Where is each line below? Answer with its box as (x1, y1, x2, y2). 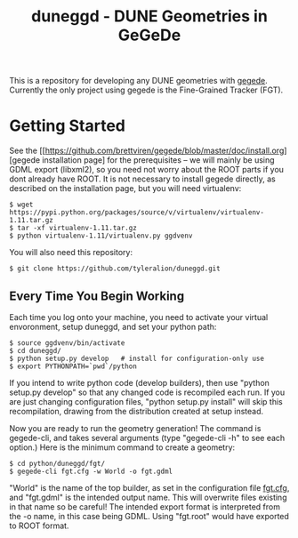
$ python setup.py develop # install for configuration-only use (9, 354, 265, 363)
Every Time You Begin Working (9, 288, 185, 303)
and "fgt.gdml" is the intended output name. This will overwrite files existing (9, 492, 287, 502)
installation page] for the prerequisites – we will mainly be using (42, 155, 275, 165)
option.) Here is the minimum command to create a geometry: (9, 442, 236, 453)
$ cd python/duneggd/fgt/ (9, 459, 105, 468)
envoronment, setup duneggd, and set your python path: (9, 321, 217, 332)
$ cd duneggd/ (9, 346, 62, 355)
